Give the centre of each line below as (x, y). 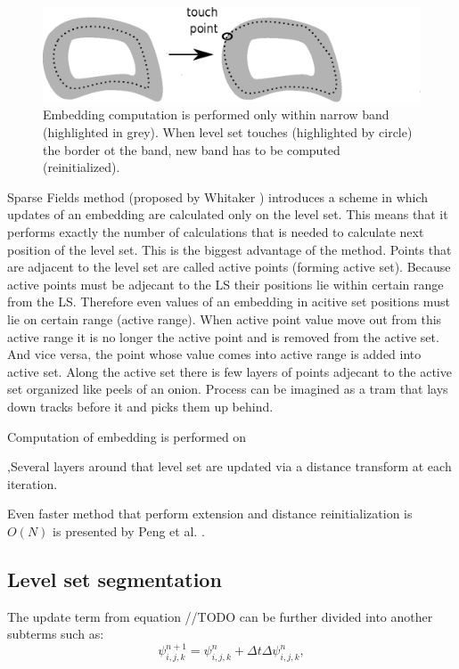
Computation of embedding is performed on (127, 436)
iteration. (33, 483)
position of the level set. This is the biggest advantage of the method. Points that (229, 249)
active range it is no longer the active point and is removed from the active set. (223, 336)
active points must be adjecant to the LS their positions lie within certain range (225, 284)
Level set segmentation (115, 579)
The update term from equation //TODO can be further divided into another (220, 616)
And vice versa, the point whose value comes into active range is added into (214, 354)
